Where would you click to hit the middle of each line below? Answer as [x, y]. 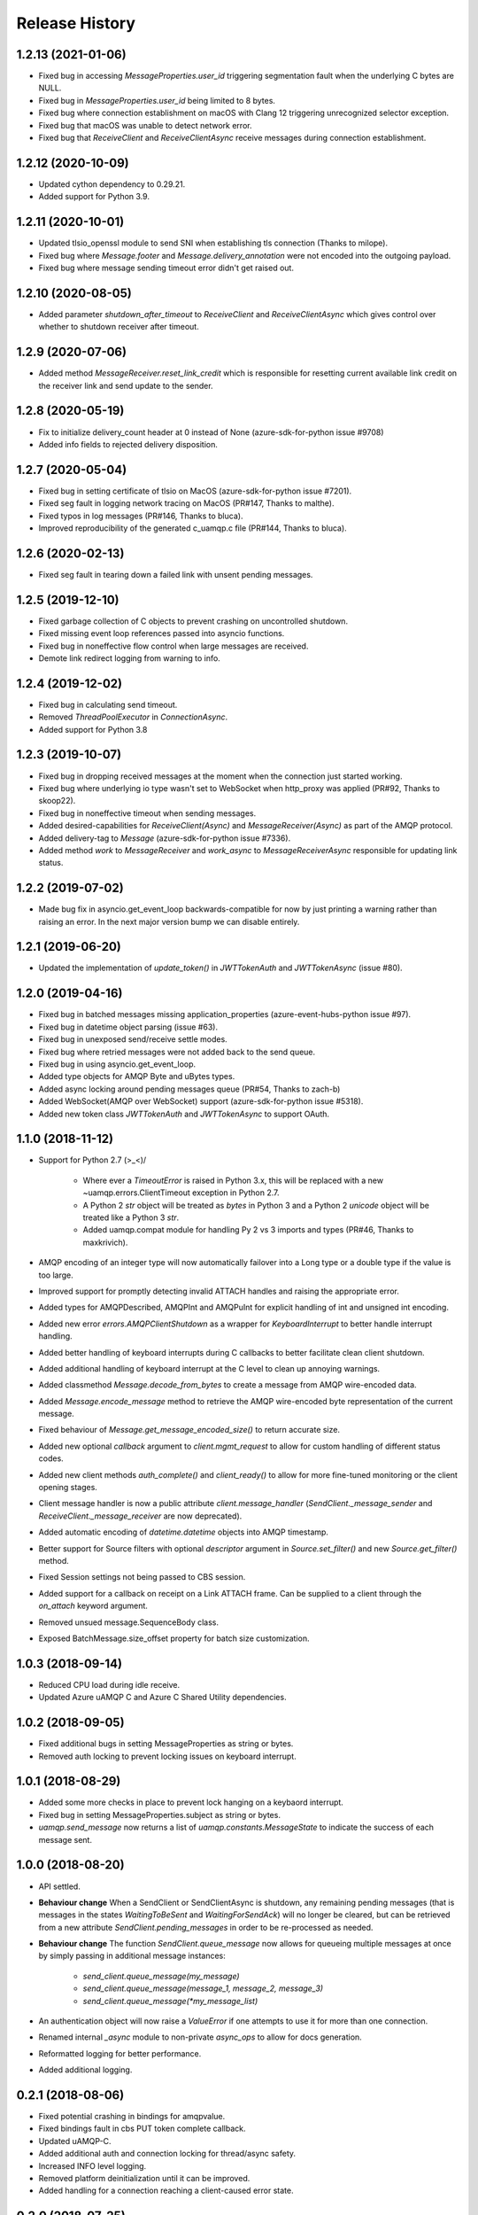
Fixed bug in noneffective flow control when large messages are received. [173, 646]
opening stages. [68, 1488]
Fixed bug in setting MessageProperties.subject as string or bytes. [159, 1815]
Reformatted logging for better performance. [120, 2053]
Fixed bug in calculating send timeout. [108, 704]
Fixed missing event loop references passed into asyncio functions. [162, 633]
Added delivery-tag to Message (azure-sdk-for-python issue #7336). [165, 838]
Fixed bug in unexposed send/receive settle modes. [133, 1039]
